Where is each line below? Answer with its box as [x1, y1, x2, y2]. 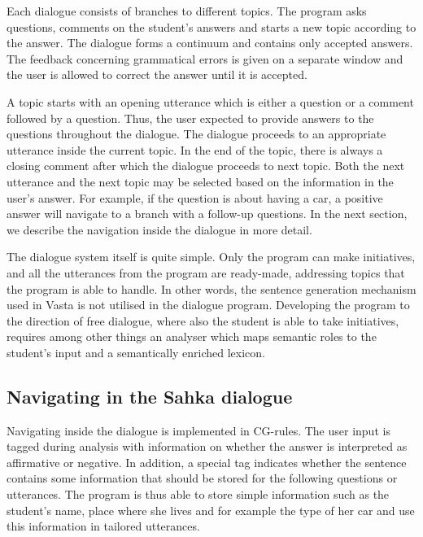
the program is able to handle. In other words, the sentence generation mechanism [7, 280, 416, 297]
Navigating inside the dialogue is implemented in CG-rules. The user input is [7, 421, 390, 439]
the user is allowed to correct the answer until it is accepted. [7, 66, 307, 83]
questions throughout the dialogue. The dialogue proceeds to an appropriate [7, 125, 386, 142]
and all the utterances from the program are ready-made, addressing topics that [7, 264, 405, 281]
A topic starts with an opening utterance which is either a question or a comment [7, 93, 414, 110]
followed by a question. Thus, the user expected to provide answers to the [7, 109, 374, 126]
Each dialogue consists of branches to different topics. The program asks [7, 2, 367, 19]
